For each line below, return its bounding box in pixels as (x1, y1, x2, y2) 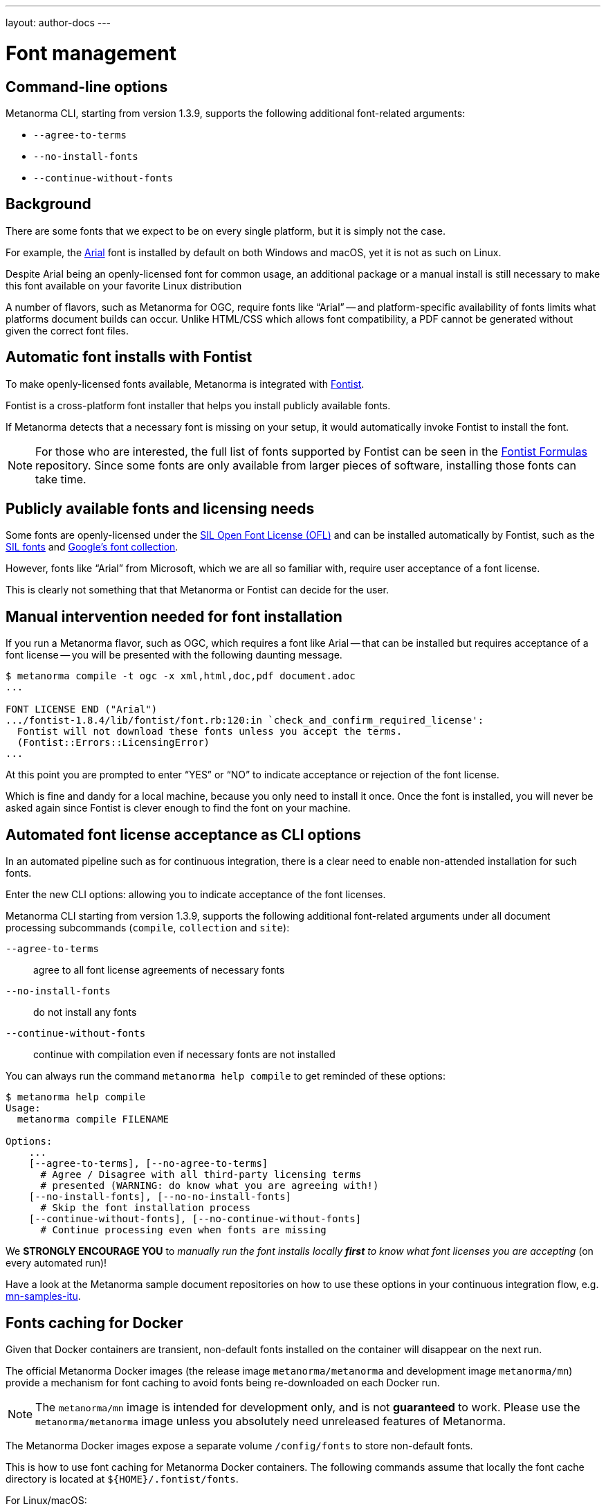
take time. (35, 472, 86, 486)
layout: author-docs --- (6, 17, 111, 28)
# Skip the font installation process (40, 1202, 251, 1214)
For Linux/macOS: (6, 1494, 87, 1506)
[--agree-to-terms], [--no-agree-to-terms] (28, 1158, 268, 1170)
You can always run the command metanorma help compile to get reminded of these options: (6, 1070, 446, 1082)
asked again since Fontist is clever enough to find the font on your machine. (6, 802, 351, 814)
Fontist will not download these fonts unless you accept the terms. (17, 726, 403, 737)
